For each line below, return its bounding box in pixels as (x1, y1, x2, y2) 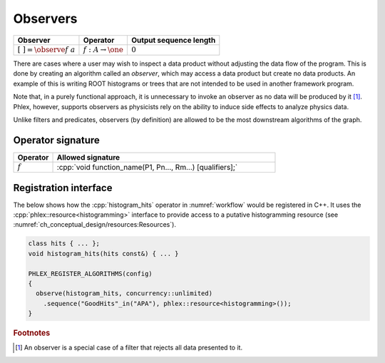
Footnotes (13, 328, 51, 338)
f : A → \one (83, 45, 124, 54)
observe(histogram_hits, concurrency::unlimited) (36, 290, 213, 297)
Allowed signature (56, 152, 120, 162)
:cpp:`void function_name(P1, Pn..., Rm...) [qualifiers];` (56, 162, 238, 172)
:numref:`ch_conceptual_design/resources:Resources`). (13, 220, 176, 229)
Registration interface (13, 182, 113, 194)
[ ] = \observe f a (17, 45, 76, 54)
